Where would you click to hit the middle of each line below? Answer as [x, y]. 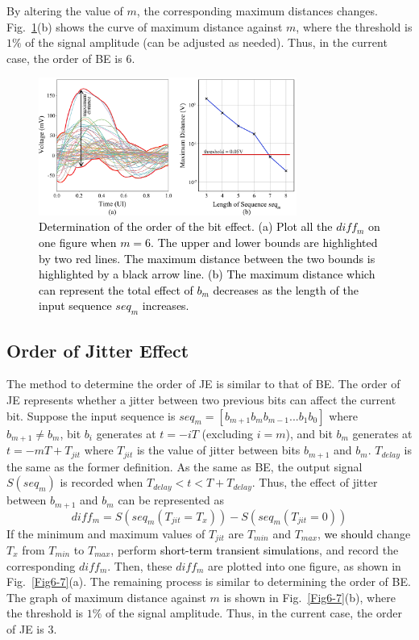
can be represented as [171, 500]
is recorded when [102, 482]
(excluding [228, 433]
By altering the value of [65, 10]
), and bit [309, 433]
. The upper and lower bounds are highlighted [264, 243]
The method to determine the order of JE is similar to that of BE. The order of [203, 384]
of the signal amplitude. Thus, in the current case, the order [254, 613]
